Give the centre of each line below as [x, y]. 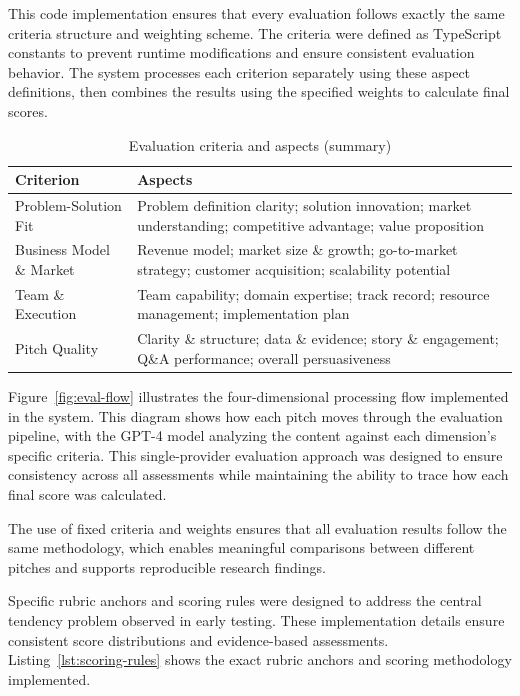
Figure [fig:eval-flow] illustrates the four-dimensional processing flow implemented [258, 396]
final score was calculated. [87, 493]
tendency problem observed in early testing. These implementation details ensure [256, 619]
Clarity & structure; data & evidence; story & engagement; [318, 338]
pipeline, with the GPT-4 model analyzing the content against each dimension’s [252, 435]
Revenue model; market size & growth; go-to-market [297, 249]
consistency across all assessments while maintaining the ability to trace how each [258, 474]
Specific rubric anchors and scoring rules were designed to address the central [245, 600]
